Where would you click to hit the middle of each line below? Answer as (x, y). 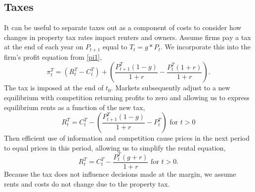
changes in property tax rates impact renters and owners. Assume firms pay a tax (127, 37)
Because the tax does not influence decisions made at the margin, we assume (120, 173)
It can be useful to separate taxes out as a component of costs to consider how (123, 27)
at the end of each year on (44, 47)
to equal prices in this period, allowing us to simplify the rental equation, (115, 147)
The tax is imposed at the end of (54, 88)
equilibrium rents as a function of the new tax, (75, 107)
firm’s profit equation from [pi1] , (53, 57)
